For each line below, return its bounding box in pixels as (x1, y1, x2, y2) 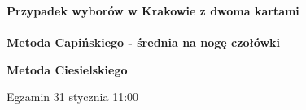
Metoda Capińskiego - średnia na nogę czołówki (7, 34, 281, 51)
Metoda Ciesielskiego (7, 61, 128, 78)
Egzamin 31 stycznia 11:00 (7, 88, 139, 105)
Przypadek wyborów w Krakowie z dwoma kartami (7, 2, 299, 19)
